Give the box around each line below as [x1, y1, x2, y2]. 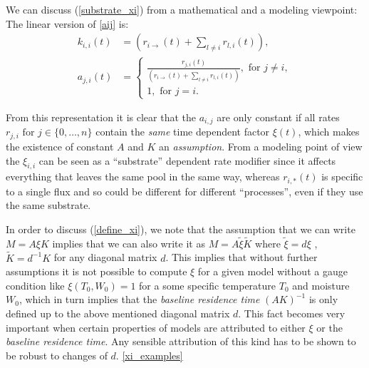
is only [308, 292, 338, 307]
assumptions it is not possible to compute [6, 264, 187, 279]
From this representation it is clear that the [6, 110, 196, 125]
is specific [321, 169, 363, 184]
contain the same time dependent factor [95, 124, 270, 139]
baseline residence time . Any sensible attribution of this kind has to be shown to [6, 334, 356, 349]
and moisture [292, 277, 350, 292]
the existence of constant [6, 138, 114, 153]
